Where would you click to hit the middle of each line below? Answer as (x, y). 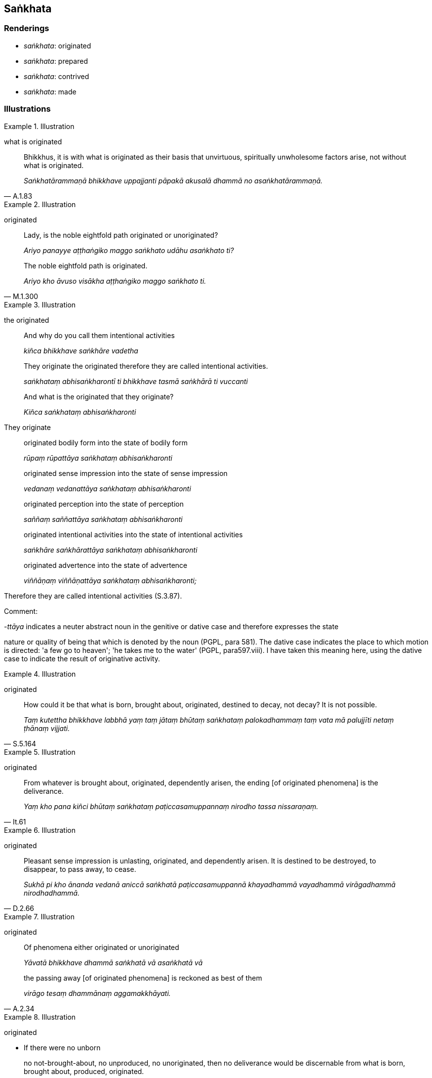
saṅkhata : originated (58, 45)
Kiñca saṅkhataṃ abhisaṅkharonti (80, 412)
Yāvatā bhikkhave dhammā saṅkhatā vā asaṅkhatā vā (113, 962)
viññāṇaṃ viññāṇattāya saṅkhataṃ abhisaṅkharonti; (110, 580)
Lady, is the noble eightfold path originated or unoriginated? (121, 235)
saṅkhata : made (50, 91)
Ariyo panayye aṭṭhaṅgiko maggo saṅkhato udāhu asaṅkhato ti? (129, 250)
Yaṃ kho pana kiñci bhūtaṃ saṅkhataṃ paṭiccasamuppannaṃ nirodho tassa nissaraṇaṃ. (171, 806)
